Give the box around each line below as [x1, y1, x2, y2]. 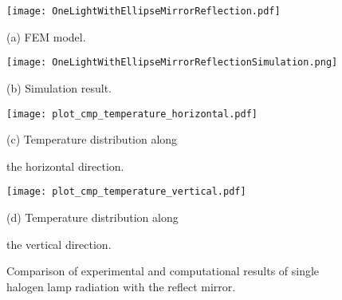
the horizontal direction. [6, 157, 124, 174]
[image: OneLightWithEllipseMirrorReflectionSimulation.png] [6, 57, 338, 69]
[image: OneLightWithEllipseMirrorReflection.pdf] [6, 6, 281, 17]
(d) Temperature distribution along [6, 209, 179, 225]
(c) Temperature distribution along [6, 131, 178, 148]
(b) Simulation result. [6, 79, 112, 96]
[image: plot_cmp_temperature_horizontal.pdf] [6, 108, 257, 120]
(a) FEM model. [6, 28, 86, 45]
